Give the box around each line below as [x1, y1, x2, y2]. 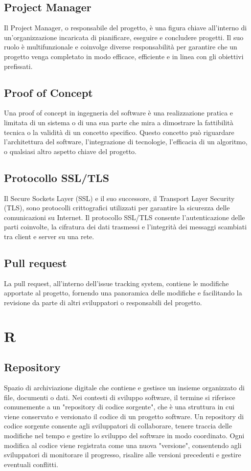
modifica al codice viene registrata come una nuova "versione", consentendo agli [4, 440, 242, 450]
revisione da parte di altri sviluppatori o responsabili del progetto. [4, 297, 202, 307]
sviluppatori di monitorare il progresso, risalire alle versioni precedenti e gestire [4, 449, 241, 460]
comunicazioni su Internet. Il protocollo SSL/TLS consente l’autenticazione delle [4, 212, 245, 222]
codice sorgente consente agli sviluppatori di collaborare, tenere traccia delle [4, 421, 232, 431]
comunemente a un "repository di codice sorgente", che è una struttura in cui [4, 402, 234, 412]
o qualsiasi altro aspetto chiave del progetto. [4, 146, 137, 156]
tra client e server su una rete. [4, 231, 94, 241]
